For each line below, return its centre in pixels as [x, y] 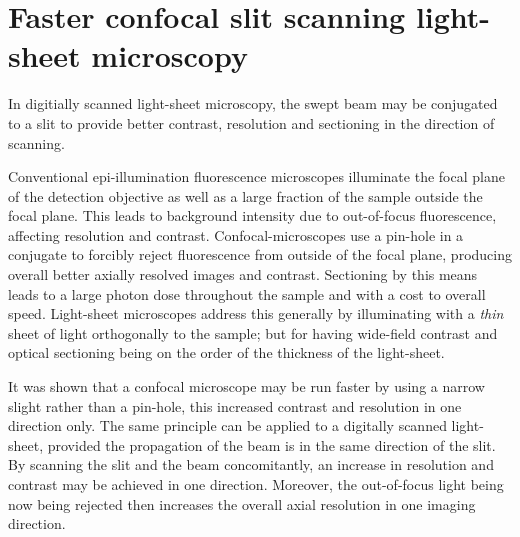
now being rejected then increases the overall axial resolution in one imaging [242, 503]
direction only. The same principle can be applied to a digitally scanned [227, 425]
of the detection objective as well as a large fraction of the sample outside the [245, 195]
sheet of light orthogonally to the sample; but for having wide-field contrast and [253, 332]
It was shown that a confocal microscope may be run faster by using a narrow [246, 386]
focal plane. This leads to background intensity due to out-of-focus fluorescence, [252, 215]
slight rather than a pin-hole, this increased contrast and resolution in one [235, 405]
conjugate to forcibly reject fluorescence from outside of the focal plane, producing [260, 254]
